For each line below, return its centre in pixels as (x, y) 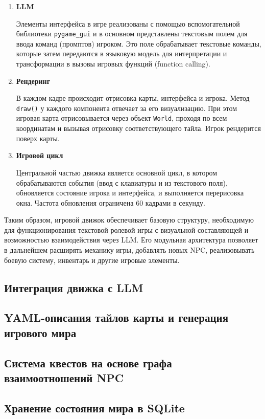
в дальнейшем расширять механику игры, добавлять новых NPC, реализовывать (129, 250)
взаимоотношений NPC (64, 377)
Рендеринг (33, 81)
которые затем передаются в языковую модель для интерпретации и (122, 53)
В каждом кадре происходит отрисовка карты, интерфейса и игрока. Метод (133, 98)
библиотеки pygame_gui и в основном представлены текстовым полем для (132, 34)
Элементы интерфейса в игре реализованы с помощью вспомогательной (128, 23)
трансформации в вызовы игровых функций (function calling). (113, 64)
